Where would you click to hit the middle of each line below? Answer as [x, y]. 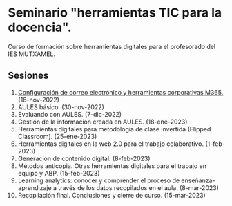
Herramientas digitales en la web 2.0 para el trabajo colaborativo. [111, 144]
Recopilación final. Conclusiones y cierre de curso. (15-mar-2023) [112, 195]
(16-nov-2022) [38, 100]
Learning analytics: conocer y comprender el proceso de [99, 180]
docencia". [40, 27]
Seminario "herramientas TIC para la [115, 13]
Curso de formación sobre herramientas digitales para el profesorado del [112, 46]
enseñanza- [199, 180]
